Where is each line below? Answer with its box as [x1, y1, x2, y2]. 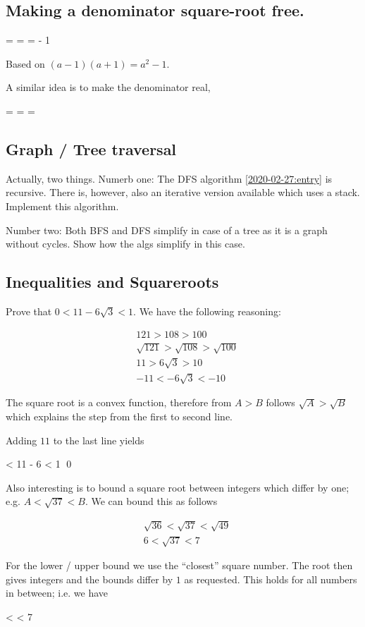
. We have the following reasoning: [133, 303, 281, 318]
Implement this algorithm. [6, 198, 119, 213]
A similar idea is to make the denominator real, [6, 80, 211, 95]
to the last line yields [53, 432, 144, 447]
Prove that [6, 303, 52, 318]
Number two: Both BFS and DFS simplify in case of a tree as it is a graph [6, 222, 328, 237]
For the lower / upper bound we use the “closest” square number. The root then [6, 558, 353, 573]
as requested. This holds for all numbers [184, 571, 357, 586]
